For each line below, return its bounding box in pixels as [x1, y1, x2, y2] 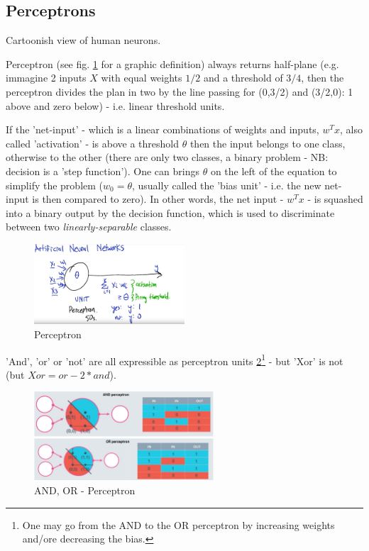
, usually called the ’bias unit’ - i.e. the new [131, 177, 321, 192]
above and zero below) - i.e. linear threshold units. [6, 98, 225, 113]
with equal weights [101, 70, 182, 85]
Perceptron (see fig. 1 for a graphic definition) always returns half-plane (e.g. [6, 56, 339, 71]
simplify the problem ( [6, 177, 104, 192]
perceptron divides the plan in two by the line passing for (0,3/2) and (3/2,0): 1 [6, 84, 353, 99]
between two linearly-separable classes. [6, 219, 172, 234]
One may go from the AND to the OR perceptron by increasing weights [22, 517, 335, 532]
